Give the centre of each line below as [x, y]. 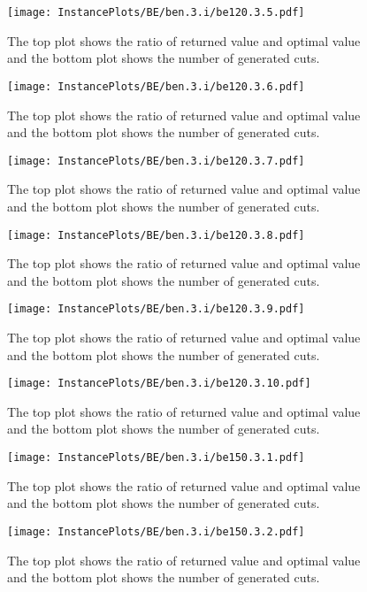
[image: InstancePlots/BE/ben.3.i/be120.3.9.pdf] [156, 309]
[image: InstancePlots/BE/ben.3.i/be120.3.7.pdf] [156, 161]
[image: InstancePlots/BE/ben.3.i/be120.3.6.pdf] [156, 86]
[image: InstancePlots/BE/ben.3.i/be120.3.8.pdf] [156, 235]
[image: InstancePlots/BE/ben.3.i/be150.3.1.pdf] [156, 458]
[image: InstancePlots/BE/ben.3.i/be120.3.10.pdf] [159, 384]
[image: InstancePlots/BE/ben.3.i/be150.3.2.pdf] [156, 531]
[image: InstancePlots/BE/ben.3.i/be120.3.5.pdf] [156, 12]
